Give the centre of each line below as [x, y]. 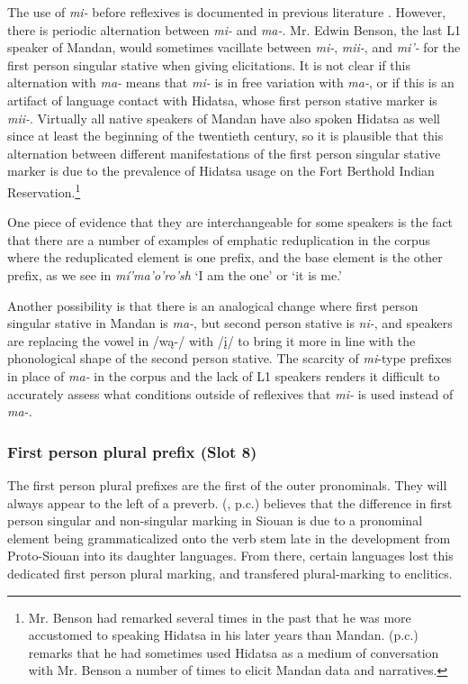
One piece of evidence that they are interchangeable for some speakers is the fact [230, 222]
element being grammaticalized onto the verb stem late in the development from [229, 538]
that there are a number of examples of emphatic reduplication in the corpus [219, 239]
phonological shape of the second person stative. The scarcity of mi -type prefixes [229, 358]
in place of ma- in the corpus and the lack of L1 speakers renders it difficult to [224, 375]
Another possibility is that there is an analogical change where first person [213, 305]
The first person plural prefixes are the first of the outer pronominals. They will [227, 484]
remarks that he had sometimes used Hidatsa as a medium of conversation [234, 652]
